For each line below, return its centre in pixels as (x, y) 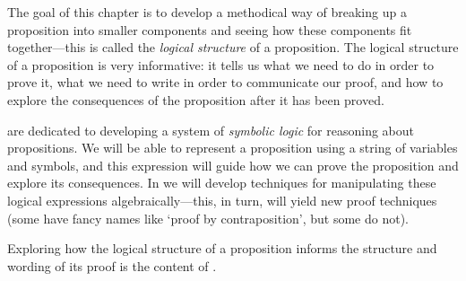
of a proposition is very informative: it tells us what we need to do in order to (221, 64)
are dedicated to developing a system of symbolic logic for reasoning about (211, 130)
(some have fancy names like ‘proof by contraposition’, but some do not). (208, 218)
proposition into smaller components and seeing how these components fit (210, 29)
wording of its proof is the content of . (112, 265)
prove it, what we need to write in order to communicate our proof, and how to (225, 82)
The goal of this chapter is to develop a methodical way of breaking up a (207, 12)
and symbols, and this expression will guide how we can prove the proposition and (233, 165)
